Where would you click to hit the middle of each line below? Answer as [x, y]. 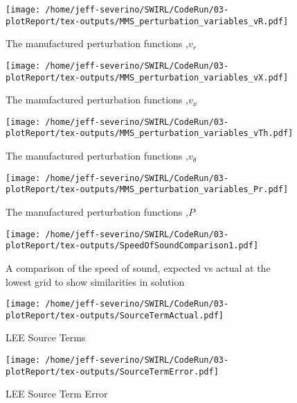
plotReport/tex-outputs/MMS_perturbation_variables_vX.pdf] [147, 77]
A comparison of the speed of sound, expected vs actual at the [138, 267]
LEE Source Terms [46, 337]
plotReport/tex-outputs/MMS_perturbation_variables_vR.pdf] [147, 21]
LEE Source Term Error [57, 394]
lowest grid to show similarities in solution [95, 281]
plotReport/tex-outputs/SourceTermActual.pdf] [115, 315]
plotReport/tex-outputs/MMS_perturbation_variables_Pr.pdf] [147, 190]
